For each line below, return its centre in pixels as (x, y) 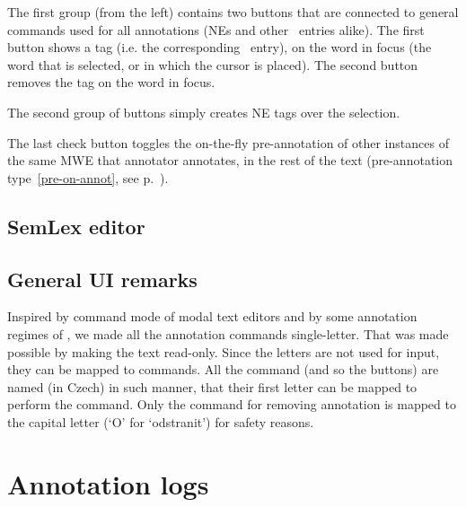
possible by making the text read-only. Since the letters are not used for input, (224, 351)
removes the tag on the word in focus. (111, 82)
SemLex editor (76, 226)
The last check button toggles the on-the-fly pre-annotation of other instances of (228, 142)
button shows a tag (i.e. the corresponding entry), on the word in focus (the (220, 47)
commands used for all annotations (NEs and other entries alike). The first (216, 29)
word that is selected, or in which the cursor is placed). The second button (213, 64)
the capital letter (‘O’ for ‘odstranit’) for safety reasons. (161, 421)
